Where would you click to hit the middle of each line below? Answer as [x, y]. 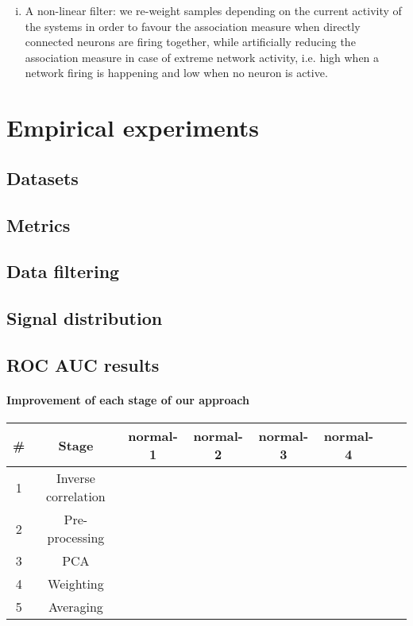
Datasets [42, 178]
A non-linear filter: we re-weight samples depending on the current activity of [213, 10]
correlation [76, 497]
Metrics [39, 224]
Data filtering [63, 271]
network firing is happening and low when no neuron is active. [176, 73]
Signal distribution [85, 318]
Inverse [75, 478]
